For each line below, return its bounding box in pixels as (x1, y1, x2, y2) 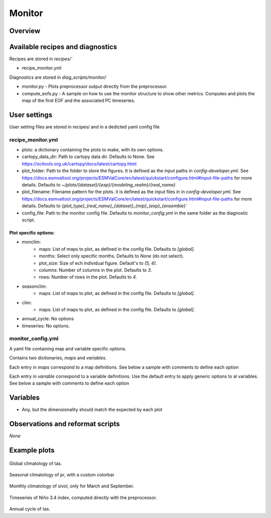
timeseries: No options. (22, 322, 70, 328)
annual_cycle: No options (22, 316, 74, 322)
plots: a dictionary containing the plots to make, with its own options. (22, 147, 164, 153)
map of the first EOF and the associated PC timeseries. (22, 98, 135, 104)
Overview (9, 27, 41, 35)
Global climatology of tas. (9, 460, 62, 466)
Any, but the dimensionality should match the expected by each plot (22, 407, 163, 413)
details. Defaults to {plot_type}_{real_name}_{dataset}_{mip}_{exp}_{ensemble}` (22, 203, 188, 209)
